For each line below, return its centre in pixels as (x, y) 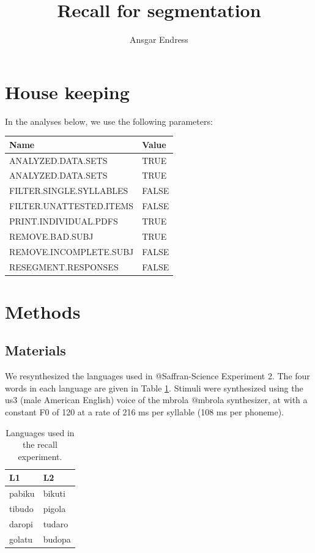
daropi (21, 523)
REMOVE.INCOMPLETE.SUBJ (72, 251)
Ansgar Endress (159, 39)
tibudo (21, 509)
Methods (43, 311)
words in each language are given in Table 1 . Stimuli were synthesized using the (154, 388)
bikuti (54, 493)
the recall (40, 444)
